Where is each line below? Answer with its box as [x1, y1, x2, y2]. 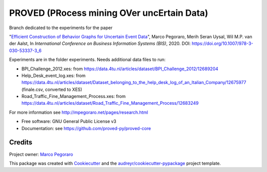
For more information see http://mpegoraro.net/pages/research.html [9, 109, 148, 115]
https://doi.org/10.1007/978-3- [191, 41, 254, 46]
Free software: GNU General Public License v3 [21, 119, 117, 125]
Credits [9, 138, 33, 147]
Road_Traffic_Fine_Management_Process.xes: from [21, 93, 126, 99]
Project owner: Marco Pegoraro [9, 151, 74, 157]
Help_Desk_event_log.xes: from [21, 72, 86, 79]
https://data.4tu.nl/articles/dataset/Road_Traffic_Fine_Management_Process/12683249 [21, 100, 199, 106]
